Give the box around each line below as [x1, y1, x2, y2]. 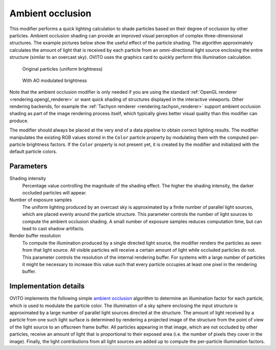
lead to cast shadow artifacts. [22, 226, 85, 232]
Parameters [9, 162, 48, 171]
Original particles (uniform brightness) [22, 65, 103, 72]
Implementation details [9, 282, 85, 291]
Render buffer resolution [9, 233, 61, 239]
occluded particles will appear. [22, 190, 87, 196]
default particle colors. [9, 148, 57, 155]
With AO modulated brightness [22, 77, 87, 83]
